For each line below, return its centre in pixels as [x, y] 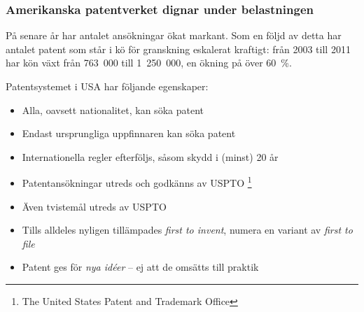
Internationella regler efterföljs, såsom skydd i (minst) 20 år [150, 156]
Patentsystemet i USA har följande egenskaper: [107, 86]
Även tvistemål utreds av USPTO [94, 206]
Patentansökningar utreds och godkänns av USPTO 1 [137, 182]
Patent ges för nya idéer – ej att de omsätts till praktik [140, 267]
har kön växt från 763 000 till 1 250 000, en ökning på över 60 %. [149, 63]
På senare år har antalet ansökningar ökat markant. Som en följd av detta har [174, 35]
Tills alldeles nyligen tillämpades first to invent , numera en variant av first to [187, 230]
